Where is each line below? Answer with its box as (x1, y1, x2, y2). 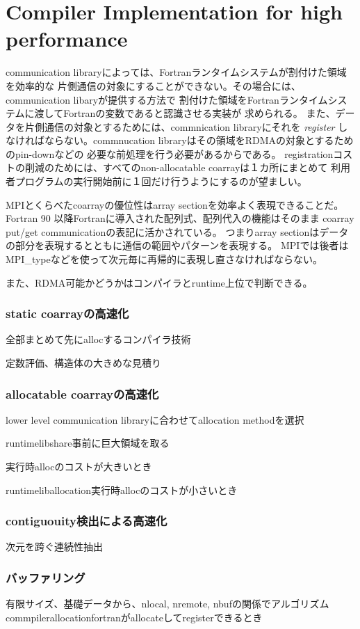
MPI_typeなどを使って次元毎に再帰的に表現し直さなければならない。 (6, 252, 323, 266)
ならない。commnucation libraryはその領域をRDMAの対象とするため (44, 133, 354, 148)
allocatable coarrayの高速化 (6, 385, 159, 402)
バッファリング (6, 568, 85, 586)
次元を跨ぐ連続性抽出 (6, 539, 103, 554)
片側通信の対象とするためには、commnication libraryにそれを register (24, 119, 335, 134)
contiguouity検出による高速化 (6, 512, 167, 530)
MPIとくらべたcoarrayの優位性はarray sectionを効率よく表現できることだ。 (6, 197, 344, 212)
